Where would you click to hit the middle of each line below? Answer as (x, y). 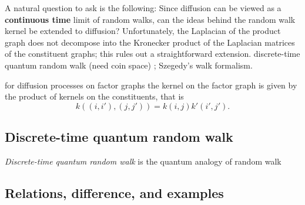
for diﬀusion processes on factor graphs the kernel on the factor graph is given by (151, 85)
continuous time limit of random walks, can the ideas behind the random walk (150, 19)
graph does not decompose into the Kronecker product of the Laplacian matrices (150, 42)
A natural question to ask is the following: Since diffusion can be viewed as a (143, 8)
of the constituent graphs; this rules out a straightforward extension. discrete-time (152, 54)
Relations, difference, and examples (114, 192)
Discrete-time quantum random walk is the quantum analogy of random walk (143, 161)
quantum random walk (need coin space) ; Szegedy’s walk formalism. (129, 65)
